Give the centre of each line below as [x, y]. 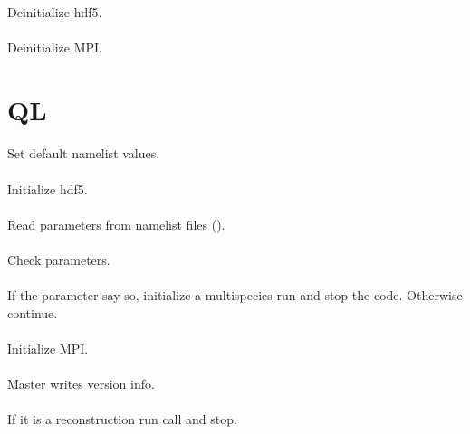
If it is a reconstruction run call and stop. [122, 419]
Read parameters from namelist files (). [116, 224]
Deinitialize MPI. [55, 47]
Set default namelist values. [84, 153]
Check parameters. [59, 259]
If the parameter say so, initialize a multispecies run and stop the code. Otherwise [235, 295]
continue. [33, 312]
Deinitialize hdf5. [55, 11]
